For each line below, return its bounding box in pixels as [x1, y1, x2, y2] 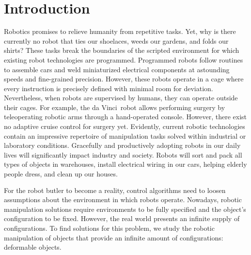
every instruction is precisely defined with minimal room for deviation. [4, 83, 213, 93]
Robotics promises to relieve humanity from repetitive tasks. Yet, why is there [4, 26, 236, 36]
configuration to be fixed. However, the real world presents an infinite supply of [4, 213, 240, 223]
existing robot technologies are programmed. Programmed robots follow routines [4, 54, 243, 64]
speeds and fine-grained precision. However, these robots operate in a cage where [4, 74, 244, 84]
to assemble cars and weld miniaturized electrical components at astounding [4, 64, 230, 74]
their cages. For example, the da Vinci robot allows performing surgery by [4, 102, 225, 112]
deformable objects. [4, 242, 62, 252]
